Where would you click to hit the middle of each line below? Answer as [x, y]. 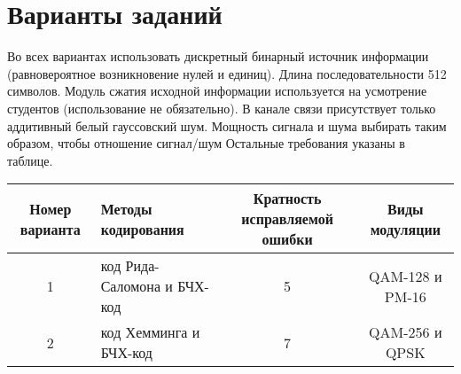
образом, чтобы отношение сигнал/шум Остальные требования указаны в [206, 143]
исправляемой [287, 219]
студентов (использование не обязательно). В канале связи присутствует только [222, 108]
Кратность [287, 199]
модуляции [405, 229]
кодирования [142, 229]
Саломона [131, 286]
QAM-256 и [406, 332]
